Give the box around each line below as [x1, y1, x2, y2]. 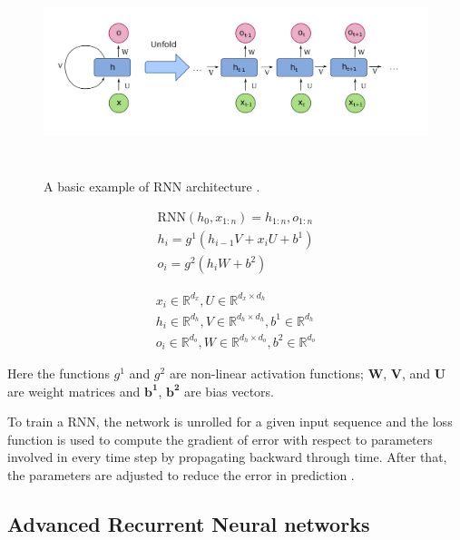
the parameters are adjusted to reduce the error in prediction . [7, 465, 355, 484]
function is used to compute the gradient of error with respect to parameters [7, 429, 433, 448]
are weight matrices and [7, 381, 141, 400]
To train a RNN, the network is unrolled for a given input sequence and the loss [7, 412, 453, 431]
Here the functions [7, 364, 110, 382]
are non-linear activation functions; [169, 364, 364, 382]
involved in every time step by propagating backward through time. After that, [7, 447, 447, 466]
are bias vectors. [184, 381, 274, 400]
